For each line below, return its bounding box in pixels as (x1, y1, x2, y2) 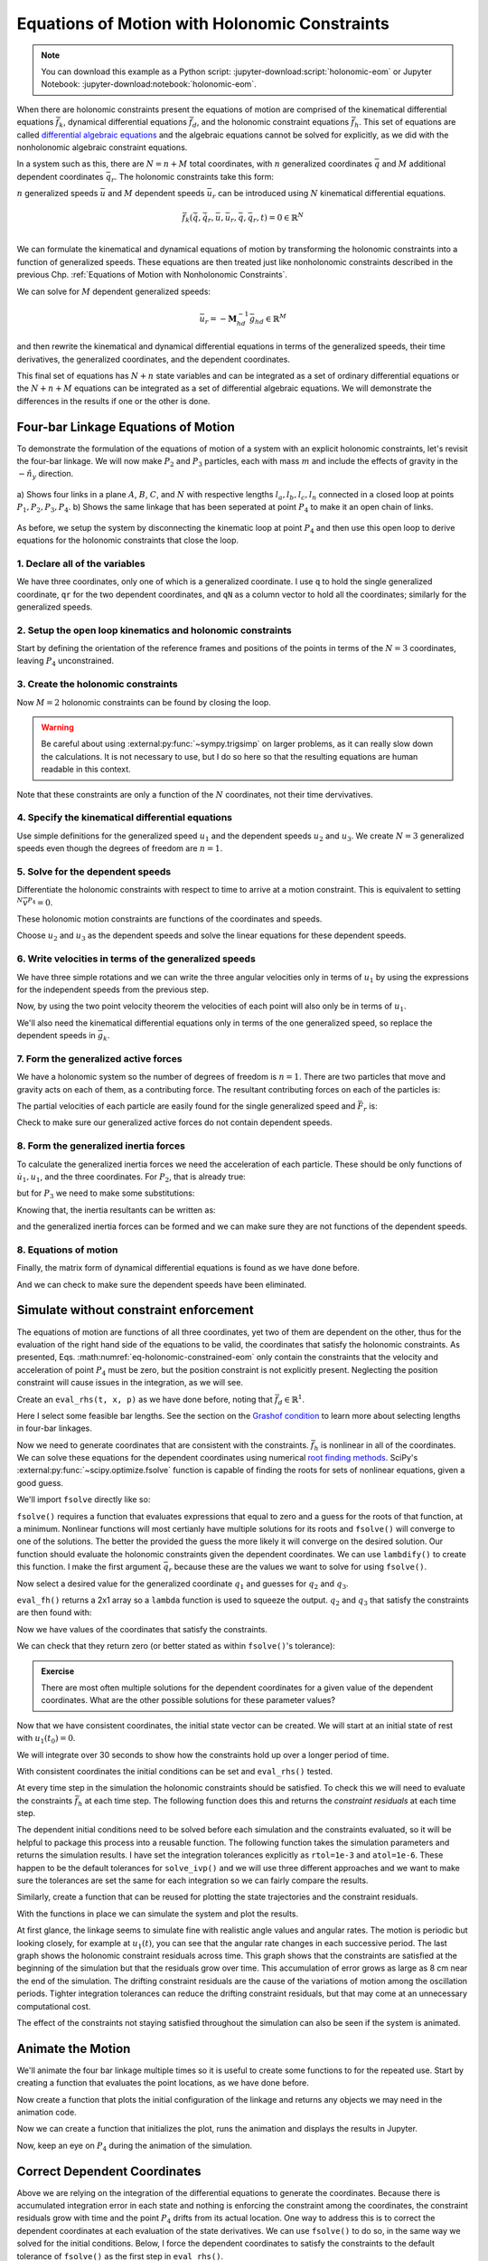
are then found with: (16, 1607, 92, 1618)
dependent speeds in (16, 1030, 97, 1041)
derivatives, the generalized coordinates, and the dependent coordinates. (16, 354, 291, 364)
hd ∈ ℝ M (254, 312, 286, 326)
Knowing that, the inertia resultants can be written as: (16, 1204, 216, 1216)
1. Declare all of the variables (16, 557, 145, 570)
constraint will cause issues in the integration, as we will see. (16, 1377, 244, 1388)
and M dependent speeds (108, 188, 205, 199)
